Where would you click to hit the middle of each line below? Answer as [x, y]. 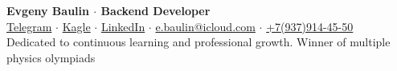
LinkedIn [123, 26]
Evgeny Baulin [48, 10]
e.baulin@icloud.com [205, 26]
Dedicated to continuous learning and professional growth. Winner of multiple [198, 42]
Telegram [29, 26]
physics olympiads [51, 57]
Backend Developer [156, 10]
